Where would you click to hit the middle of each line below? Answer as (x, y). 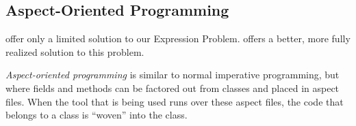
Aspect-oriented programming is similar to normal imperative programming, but (173, 75)
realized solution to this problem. (75, 51)
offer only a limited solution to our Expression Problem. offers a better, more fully (178, 38)
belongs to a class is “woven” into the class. (97, 115)
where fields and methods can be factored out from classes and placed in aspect (173, 88)
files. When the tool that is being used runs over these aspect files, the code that (175, 101)
